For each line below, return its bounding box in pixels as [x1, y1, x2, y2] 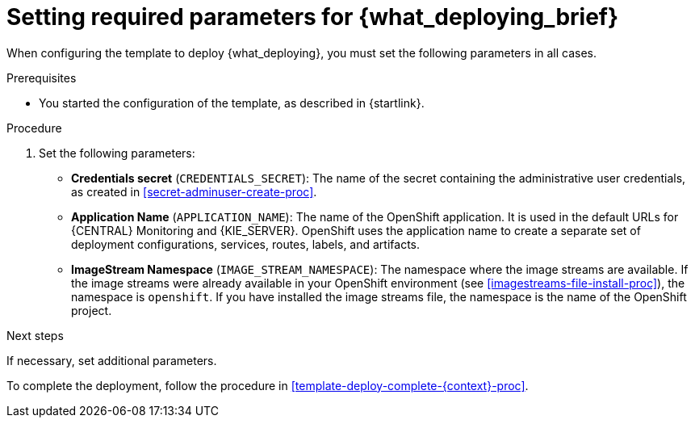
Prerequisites [6, 70, 77, 85]
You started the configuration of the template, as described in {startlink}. [39, 95, 425, 110]
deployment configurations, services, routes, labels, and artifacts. [71, 237, 421, 251]
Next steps [6, 328, 64, 342]
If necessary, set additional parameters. [6, 353, 217, 367]
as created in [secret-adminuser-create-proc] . [71, 184, 317, 199]
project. [71, 303, 112, 317]
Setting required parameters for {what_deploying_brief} [6, 3, 619, 31]
